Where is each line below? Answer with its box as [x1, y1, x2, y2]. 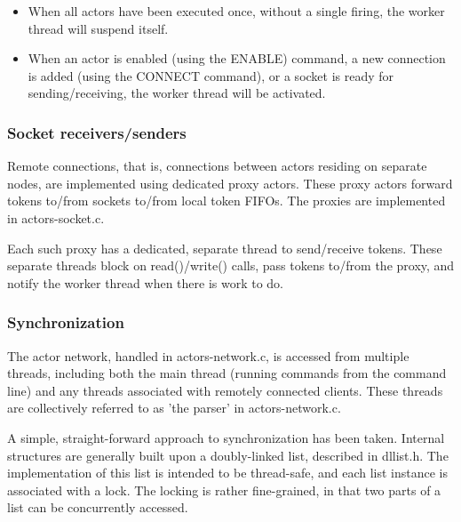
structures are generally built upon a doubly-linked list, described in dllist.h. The [7, 446, 449, 464]
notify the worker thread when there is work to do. [7, 273, 283, 292]
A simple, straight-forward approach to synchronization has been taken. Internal [7, 428, 445, 446]
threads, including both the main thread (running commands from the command [7, 364, 447, 382]
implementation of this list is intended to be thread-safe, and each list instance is [7, 463, 449, 482]
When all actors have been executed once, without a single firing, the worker [28, 2, 445, 20]
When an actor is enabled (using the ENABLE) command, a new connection [28, 49, 446, 68]
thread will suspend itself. [28, 19, 169, 37]
